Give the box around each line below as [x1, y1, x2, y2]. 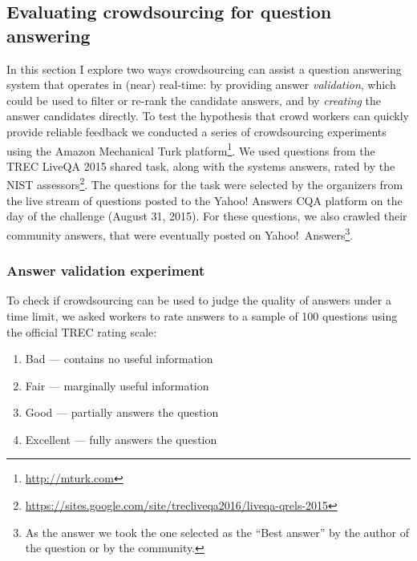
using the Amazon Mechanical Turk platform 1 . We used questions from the [6, 139, 375, 159]
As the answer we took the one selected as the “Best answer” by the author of [25, 523, 410, 540]
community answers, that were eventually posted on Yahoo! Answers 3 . [6, 224, 354, 243]
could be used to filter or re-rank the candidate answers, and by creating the [6, 91, 382, 108]
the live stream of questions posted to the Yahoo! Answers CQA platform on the [6, 192, 403, 208]
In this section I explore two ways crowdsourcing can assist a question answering [6, 60, 402, 77]
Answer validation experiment [6, 260, 205, 280]
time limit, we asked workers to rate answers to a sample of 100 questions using [6, 307, 398, 324]
